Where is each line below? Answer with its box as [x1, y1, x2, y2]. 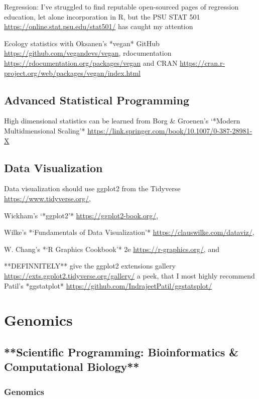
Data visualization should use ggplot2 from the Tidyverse [4, 183, 181, 194]
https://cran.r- [180, 57, 225, 68]
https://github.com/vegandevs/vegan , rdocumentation [4, 48, 172, 58]
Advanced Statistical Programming [4, 92, 190, 107]
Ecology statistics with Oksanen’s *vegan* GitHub [4, 38, 160, 48]
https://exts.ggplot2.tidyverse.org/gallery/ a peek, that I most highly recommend [4, 270, 255, 281]
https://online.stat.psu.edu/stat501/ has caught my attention [4, 21, 193, 32]
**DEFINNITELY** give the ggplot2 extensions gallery [4, 260, 176, 271]
